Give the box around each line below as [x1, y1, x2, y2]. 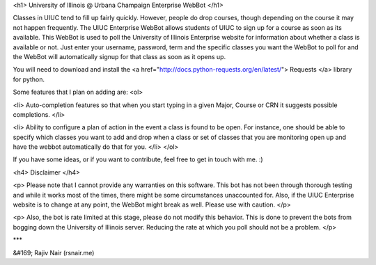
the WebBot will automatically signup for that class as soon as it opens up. [13, 52, 226, 61]
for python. [13, 75, 45, 83]
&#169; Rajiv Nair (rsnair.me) [13, 248, 95, 257]
